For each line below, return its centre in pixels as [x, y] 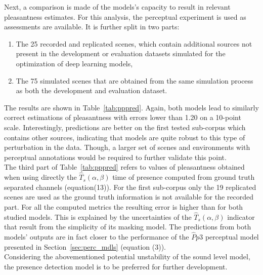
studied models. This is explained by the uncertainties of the [98, 217]
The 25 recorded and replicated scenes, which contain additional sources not [134, 43]
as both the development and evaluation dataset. [92, 90]
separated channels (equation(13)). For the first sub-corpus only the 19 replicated [130, 187]
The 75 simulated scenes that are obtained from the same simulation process [135, 80]
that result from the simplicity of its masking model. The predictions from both [128, 227]
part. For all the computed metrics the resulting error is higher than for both [124, 206]
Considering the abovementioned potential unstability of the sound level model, [127, 257]
